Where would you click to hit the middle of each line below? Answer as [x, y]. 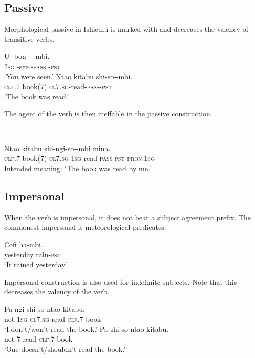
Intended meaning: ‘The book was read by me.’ [78, 168]
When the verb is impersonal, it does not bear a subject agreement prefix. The [128, 217]
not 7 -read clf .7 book [38, 339]
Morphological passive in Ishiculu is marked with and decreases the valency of [126, 29]
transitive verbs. [29, 39]
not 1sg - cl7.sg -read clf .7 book [53, 319]
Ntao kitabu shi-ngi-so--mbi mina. [57, 148]
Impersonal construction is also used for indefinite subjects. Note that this [121, 281]
